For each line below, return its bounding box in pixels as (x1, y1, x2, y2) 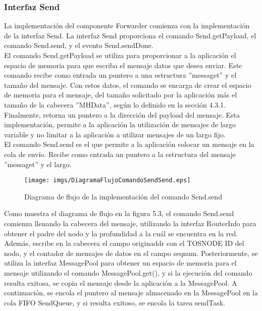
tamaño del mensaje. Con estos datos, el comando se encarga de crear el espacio (4, 79, 251, 90)
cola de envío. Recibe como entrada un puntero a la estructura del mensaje (4, 148, 236, 159)
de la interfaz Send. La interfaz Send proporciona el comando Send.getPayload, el (4, 30, 256, 40)
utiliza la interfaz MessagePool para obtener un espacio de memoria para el (4, 257, 237, 268)
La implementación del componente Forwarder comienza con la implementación (4, 20, 250, 31)
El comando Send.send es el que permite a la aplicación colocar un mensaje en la (4, 139, 254, 149)
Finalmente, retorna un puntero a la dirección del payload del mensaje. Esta (4, 109, 240, 120)
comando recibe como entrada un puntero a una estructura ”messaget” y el (4, 70, 237, 80)
